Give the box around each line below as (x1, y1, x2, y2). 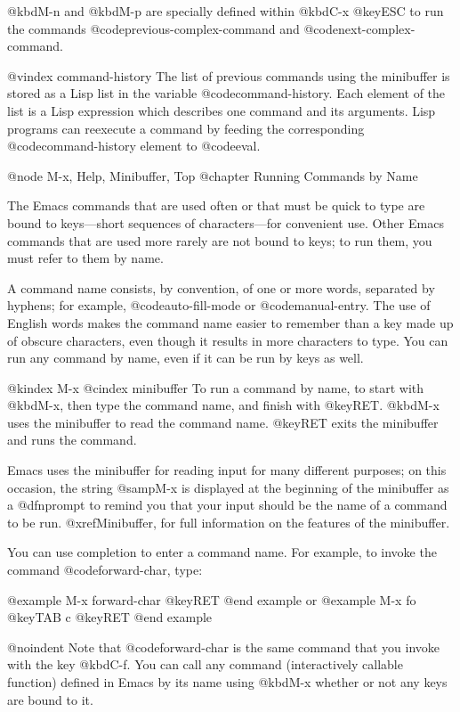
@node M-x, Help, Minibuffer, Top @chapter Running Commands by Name (7, 166, 418, 184)
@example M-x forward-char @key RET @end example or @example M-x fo (7, 590, 416, 609)
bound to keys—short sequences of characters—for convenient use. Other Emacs (7, 213, 444, 232)
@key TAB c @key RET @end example (7, 608, 213, 626)
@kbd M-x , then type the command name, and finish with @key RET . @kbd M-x (7, 396, 440, 414)
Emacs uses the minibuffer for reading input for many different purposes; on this (7, 461, 447, 479)
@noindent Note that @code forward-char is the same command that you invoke (7, 637, 440, 656)
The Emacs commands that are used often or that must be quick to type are (7, 196, 425, 215)
